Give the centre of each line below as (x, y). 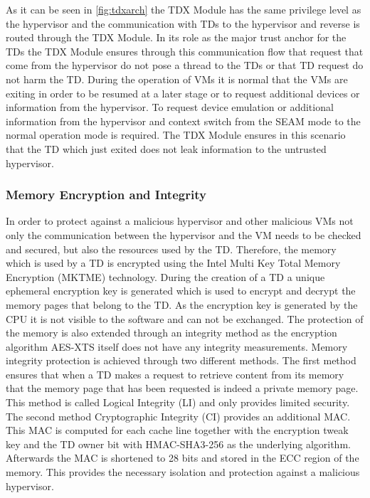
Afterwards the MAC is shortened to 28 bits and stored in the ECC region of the (183, 458)
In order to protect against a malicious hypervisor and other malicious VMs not (180, 221)
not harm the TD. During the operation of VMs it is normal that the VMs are (177, 79)
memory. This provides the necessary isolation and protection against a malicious (183, 472)
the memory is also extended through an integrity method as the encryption (171, 333)
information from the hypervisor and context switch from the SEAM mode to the (183, 121)
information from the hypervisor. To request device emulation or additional (170, 107)
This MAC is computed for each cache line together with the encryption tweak (177, 430)
